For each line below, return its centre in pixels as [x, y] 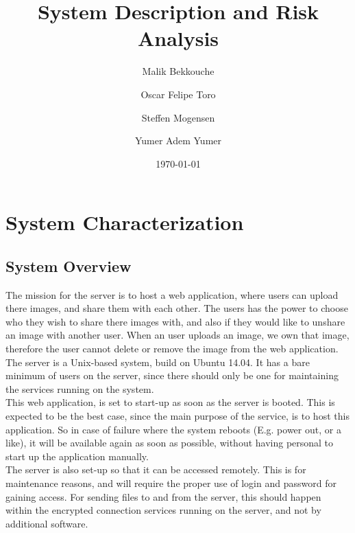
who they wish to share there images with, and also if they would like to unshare [175, 321]
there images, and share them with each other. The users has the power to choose [177, 308]
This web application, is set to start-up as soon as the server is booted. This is [170, 402]
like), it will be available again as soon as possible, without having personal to [170, 443]
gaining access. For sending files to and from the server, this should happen [163, 496]
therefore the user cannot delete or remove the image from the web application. [172, 349]
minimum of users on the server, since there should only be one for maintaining [172, 375]
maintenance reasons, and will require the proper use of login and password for [171, 483]
